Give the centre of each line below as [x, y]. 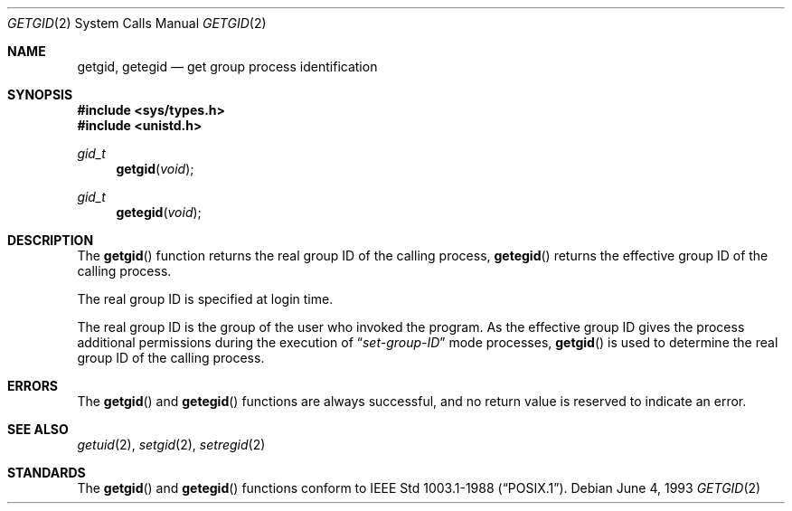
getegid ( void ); [159, 212]
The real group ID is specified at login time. [205, 299]
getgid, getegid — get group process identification [227, 66]
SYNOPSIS [40, 95]
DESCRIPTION [51, 240]
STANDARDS [47, 473]
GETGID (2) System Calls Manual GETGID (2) [137, 23]
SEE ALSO [38, 429]
